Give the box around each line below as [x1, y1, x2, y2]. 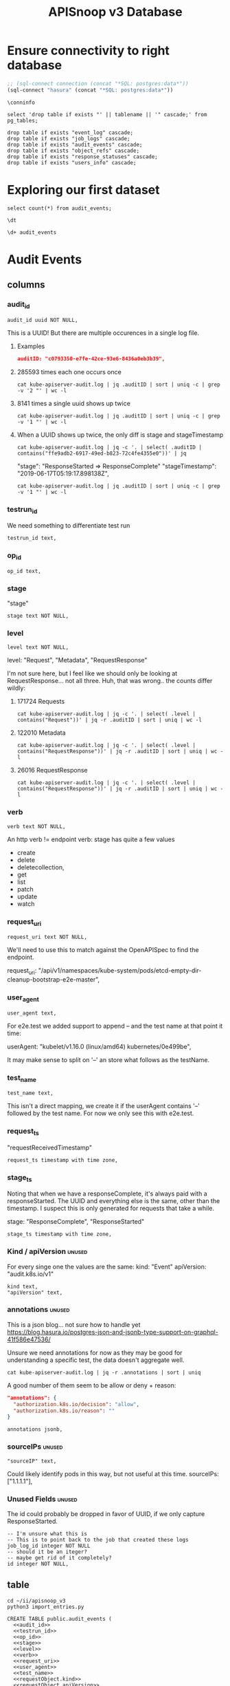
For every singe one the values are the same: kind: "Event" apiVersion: [7, 1262, 207, 1271]
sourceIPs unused [7, 1442, 63, 1451]
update [16, 892, 38, 900]
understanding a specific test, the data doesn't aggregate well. [7, 1356, 185, 1364]
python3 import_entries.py [7, 1603, 84, 1610]
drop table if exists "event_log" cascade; [7, 129, 134, 136]
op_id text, [7, 568, 41, 574]
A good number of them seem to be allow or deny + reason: [7, 1381, 176, 1390]
